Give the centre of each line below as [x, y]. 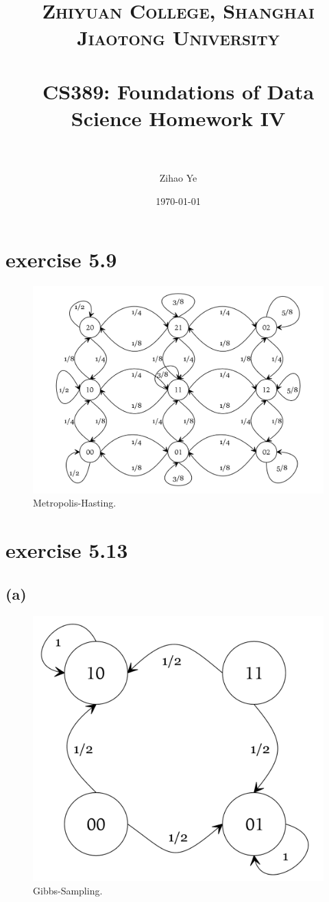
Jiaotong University [178, 37]
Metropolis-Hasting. [75, 503]
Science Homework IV [178, 118]
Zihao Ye [178, 178]
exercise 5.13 [67, 550]
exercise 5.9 [61, 259]
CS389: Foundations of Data [178, 91]
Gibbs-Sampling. [68, 890]
